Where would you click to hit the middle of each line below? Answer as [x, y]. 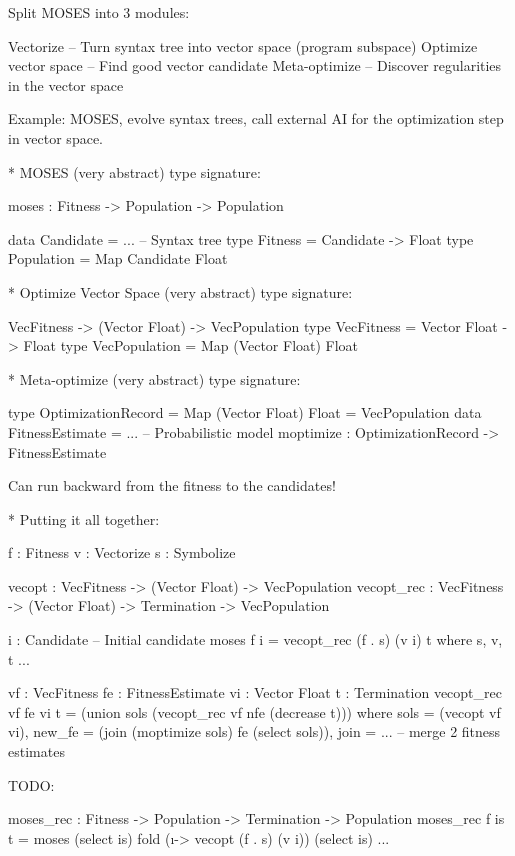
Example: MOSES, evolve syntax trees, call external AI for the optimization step [256, 118]
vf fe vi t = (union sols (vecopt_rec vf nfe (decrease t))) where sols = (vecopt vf [254, 711]
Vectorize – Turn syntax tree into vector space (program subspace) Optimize [243, 45]
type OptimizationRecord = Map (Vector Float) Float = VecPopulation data [245, 412]
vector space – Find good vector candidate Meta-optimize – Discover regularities [255, 65]
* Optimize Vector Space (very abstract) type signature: [180, 291]
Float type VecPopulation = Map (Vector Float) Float [191, 345]
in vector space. [55, 137]
